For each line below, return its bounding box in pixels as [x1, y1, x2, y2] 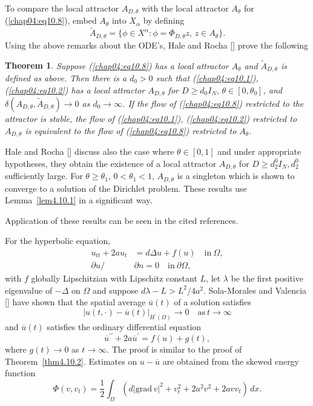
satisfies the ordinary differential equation [47, 320, 202, 333]
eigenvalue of [5, 283, 53, 296]
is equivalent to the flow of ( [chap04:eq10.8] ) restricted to [25, 124, 237, 137]
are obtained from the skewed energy [162, 354, 300, 367]
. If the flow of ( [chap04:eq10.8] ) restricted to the [122, 97, 304, 110]
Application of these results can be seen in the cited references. [5, 214, 239, 226]
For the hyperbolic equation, [5, 234, 111, 247]
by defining [143, 14, 185, 27]
